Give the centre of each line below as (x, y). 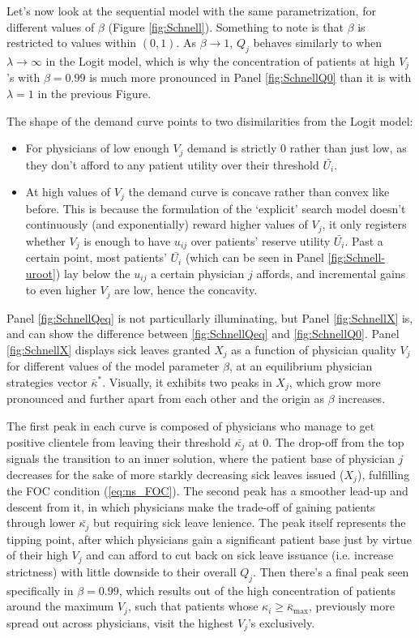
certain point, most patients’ (96, 257)
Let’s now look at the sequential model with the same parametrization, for (191, 11)
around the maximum (60, 606)
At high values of (68, 192)
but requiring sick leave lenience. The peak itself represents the (250, 522)
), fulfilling (383, 474)
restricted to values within (72, 43)
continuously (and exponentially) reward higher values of (167, 224)
